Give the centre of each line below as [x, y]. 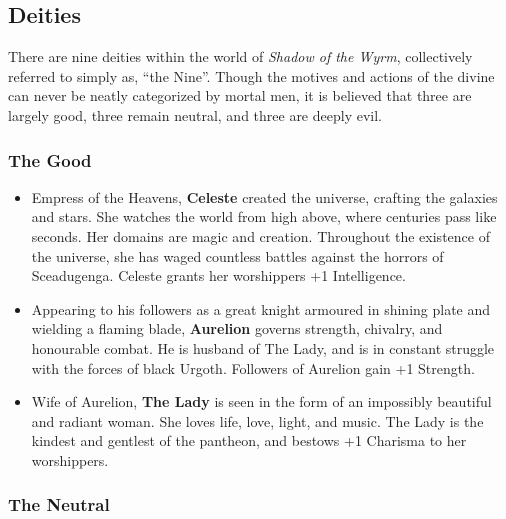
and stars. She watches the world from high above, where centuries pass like [264, 216]
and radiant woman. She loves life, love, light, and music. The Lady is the [257, 420]
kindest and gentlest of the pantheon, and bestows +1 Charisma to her [249, 440]
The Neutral [59, 504]
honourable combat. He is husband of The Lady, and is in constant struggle [263, 347]
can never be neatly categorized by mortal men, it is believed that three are [240, 95]
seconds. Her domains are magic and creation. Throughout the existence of [260, 235]
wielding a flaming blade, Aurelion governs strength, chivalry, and [237, 328]
